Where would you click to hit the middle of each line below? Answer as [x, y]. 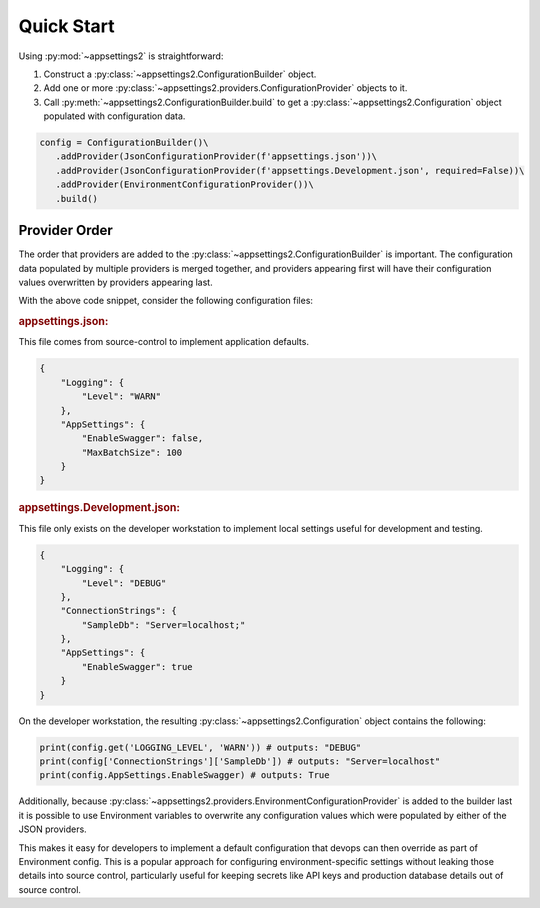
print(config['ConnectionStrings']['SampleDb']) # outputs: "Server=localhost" [240, 761]
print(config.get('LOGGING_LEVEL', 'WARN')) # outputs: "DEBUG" [200, 747]
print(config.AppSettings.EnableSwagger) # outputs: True [184, 775]
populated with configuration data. [114, 116]
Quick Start [66, 26]
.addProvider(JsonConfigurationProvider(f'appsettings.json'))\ [216, 156]
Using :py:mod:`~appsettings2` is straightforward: [121, 56]
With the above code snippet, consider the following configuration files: [166, 301]
